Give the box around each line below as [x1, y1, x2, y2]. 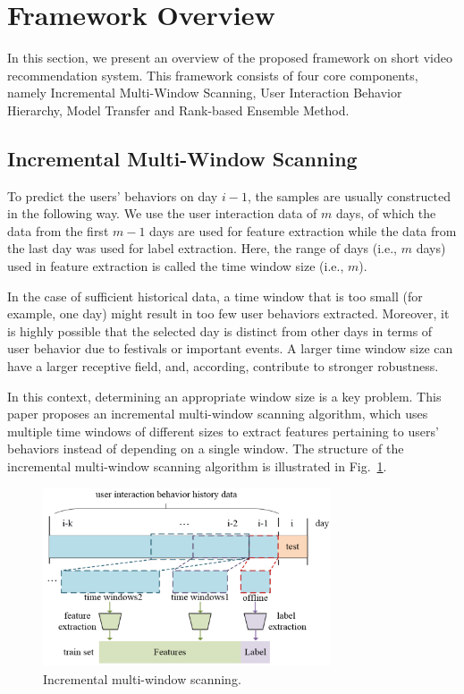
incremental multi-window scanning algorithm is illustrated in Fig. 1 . [7, 457, 387, 476]
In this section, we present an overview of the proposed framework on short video [7, 48, 452, 67]
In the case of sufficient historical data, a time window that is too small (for [7, 286, 423, 305]
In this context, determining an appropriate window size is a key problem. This [7, 386, 442, 405]
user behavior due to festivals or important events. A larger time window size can [7, 339, 453, 358]
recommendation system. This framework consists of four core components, [7, 65, 418, 84]
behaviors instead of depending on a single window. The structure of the [7, 439, 404, 458]
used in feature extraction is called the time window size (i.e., [7, 257, 344, 275]
